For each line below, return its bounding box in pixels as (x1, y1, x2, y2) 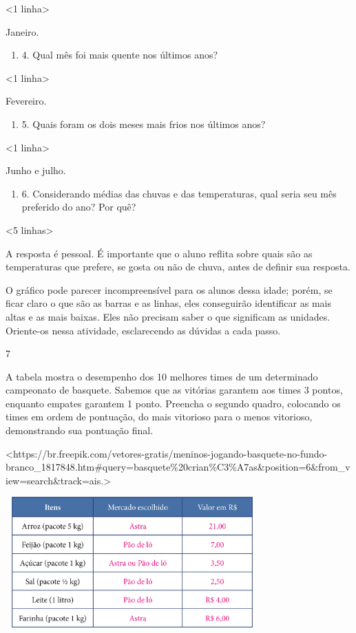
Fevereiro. (6, 94, 47, 108)
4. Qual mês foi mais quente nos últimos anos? (21, 47, 218, 62)
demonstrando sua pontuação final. (6, 423, 154, 438)
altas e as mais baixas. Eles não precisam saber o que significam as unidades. (6, 309, 331, 323)
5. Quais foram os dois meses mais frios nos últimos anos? (21, 116, 266, 131)
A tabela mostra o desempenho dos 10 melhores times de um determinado (6, 369, 318, 383)
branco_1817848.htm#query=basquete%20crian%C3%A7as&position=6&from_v (6, 460, 350, 474)
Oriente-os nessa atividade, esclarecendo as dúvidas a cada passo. (6, 323, 281, 337)
